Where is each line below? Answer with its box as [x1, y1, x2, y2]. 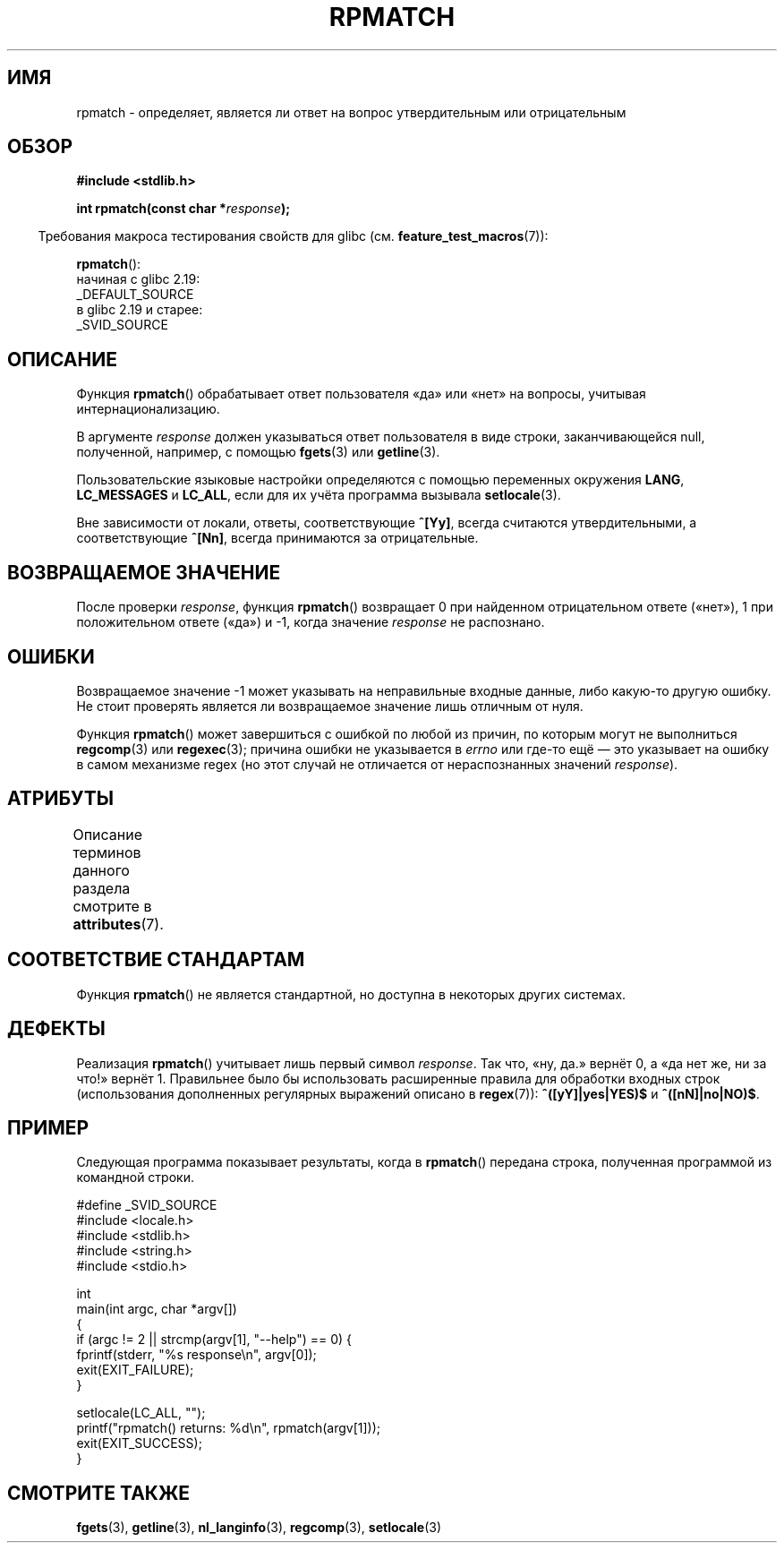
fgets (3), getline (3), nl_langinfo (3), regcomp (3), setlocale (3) [76, 1520, 442, 1536]
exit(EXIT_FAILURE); [76, 1362, 194, 1378]
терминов [72, 843, 141, 861]
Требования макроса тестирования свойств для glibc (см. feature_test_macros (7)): [38, 228, 549, 244]
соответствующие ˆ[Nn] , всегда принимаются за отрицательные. [76, 530, 479, 546]
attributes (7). [72, 914, 164, 933]
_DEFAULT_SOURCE [76, 287, 194, 303]
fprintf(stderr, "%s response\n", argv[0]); [76, 1347, 317, 1363]
